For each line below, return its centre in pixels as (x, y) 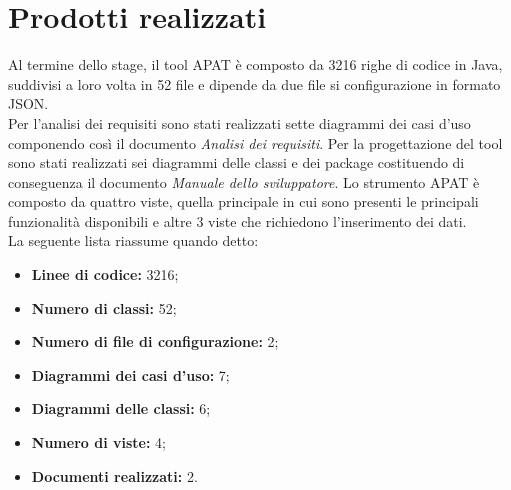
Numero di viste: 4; (98, 442)
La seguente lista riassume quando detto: (133, 240)
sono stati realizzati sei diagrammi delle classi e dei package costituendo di (236, 162)
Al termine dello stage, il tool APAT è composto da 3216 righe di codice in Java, (255, 64)
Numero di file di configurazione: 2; (155, 341)
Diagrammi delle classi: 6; (121, 408)
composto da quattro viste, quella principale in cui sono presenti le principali (243, 201)
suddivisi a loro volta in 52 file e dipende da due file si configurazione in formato (254, 83)
